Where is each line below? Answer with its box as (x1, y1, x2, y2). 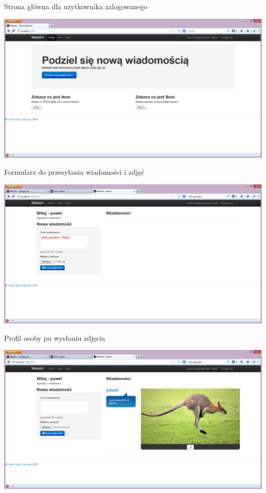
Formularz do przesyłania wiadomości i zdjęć (4, 167, 144, 177)
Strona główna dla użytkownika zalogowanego (4, 1, 148, 11)
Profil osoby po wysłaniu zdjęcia (4, 332, 105, 343)
